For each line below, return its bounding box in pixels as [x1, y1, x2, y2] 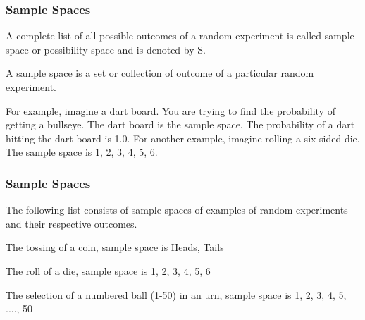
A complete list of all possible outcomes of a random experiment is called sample [6, 28, 354, 43]
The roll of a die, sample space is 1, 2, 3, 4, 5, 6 [6, 263, 211, 278]
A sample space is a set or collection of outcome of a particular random [6, 66, 314, 80]
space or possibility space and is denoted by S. [6, 42, 206, 56]
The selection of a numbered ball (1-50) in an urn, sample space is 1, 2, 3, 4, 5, [6, 287, 347, 302]
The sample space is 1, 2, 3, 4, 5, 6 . [6, 144, 158, 159]
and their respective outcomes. [6, 216, 137, 230]
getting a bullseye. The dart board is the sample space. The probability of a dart [6, 117, 355, 132]
